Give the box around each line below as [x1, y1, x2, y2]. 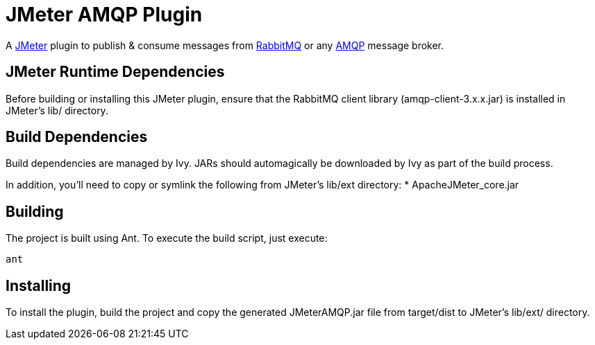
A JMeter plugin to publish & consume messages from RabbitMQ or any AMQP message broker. [6, 39, 444, 51]
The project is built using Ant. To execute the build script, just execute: [6, 232, 328, 245]
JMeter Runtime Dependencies [6, 63, 225, 81]
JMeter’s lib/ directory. [6, 104, 108, 116]
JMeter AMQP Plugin [6, 3, 203, 26]
